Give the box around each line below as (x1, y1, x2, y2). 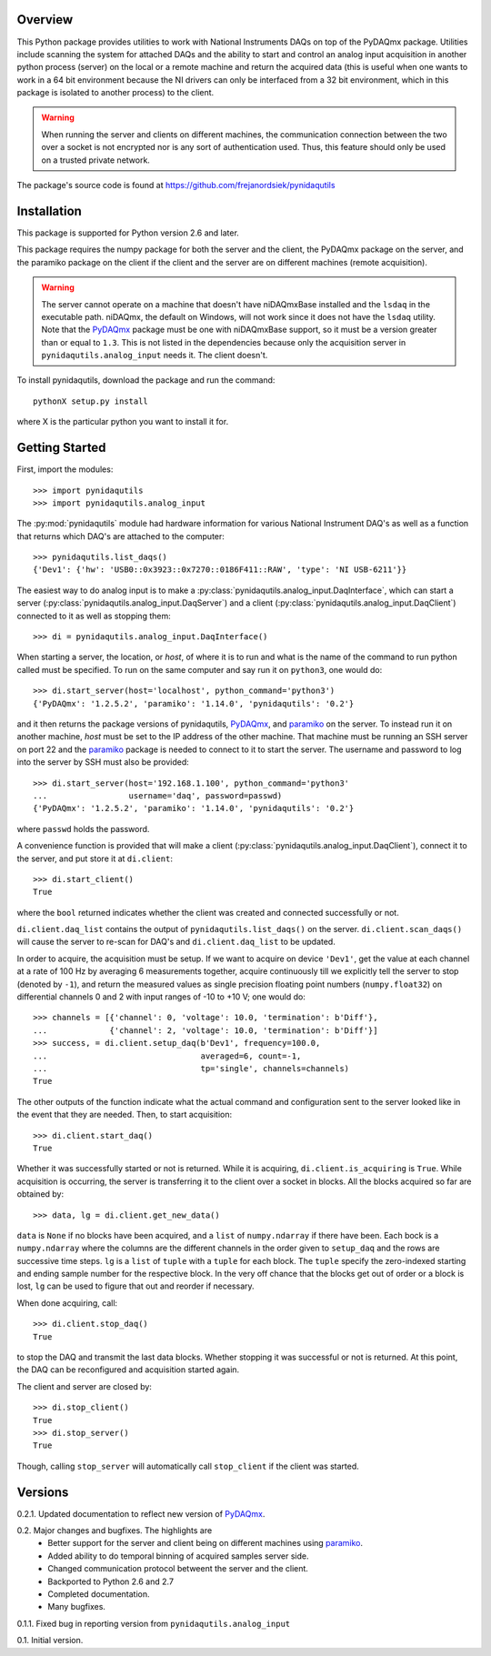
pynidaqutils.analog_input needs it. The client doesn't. (41, 350, 268, 361)
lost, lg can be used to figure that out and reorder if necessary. (16, 1280, 255, 1291)
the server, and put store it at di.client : (16, 853, 173, 864)
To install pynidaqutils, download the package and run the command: (16, 375, 276, 386)
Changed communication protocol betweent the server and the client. (47, 1563, 309, 1574)
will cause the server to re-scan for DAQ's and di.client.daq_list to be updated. (16, 937, 336, 948)
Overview (16, 12, 74, 27)
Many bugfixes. (47, 1601, 106, 1612)
